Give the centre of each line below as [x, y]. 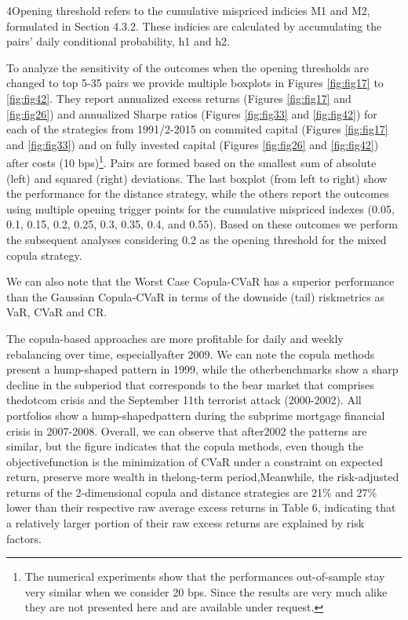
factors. [24, 538]
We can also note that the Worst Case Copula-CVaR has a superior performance [200, 281]
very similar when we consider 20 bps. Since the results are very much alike [206, 591]
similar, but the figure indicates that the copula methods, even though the [185, 446]
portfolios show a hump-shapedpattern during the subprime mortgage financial [196, 415]
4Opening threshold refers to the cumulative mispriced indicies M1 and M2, [188, 10]
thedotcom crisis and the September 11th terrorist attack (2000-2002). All [184, 400]
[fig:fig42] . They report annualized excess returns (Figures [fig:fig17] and [179, 98]
